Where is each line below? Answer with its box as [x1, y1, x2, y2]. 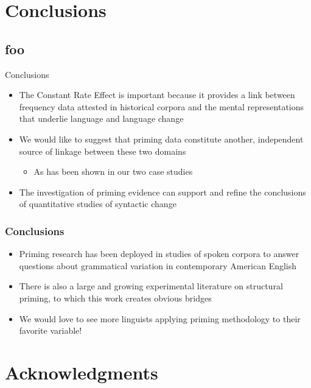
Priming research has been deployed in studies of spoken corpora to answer [19, 247, 299, 260]
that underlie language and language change [19, 112, 184, 125]
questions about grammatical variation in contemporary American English [19, 259, 297, 272]
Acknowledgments [5, 359, 158, 384]
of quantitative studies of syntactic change [19, 197, 176, 210]
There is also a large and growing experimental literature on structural [19, 280, 283, 292]
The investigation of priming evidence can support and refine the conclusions [19, 185, 306, 198]
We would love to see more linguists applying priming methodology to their [19, 312, 301, 325]
